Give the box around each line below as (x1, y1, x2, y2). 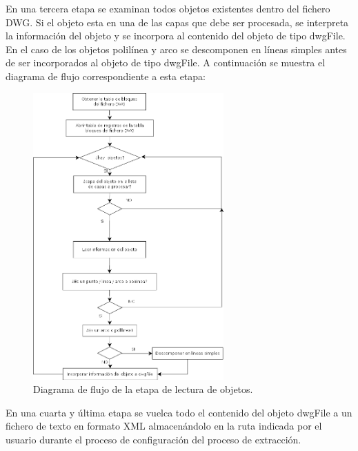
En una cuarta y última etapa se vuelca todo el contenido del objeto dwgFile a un (6, 405, 352, 419)
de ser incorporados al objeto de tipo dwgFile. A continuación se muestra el (6, 55, 326, 70)
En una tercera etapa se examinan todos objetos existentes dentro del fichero (6, 1, 330, 15)
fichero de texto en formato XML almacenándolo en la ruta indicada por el (6, 419, 322, 433)
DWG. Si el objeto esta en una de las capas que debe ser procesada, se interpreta (6, 15, 349, 29)
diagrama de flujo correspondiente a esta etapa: (6, 68, 206, 83)
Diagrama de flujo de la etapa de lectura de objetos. (33, 382, 253, 396)
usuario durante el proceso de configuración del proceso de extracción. (6, 432, 301, 446)
